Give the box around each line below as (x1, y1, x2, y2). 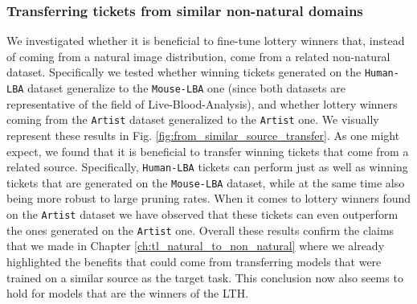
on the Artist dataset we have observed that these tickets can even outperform (6, 206, 399, 223)
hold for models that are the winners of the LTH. (6, 285, 249, 302)
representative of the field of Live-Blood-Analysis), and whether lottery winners (6, 95, 398, 112)
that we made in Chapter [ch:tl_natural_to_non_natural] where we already (6, 237, 385, 254)
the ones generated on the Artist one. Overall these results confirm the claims (6, 221, 395, 238)
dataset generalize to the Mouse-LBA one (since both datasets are (27, 80, 345, 97)
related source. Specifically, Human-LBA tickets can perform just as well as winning (6, 158, 408, 175)
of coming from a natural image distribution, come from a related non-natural (6, 47, 390, 64)
